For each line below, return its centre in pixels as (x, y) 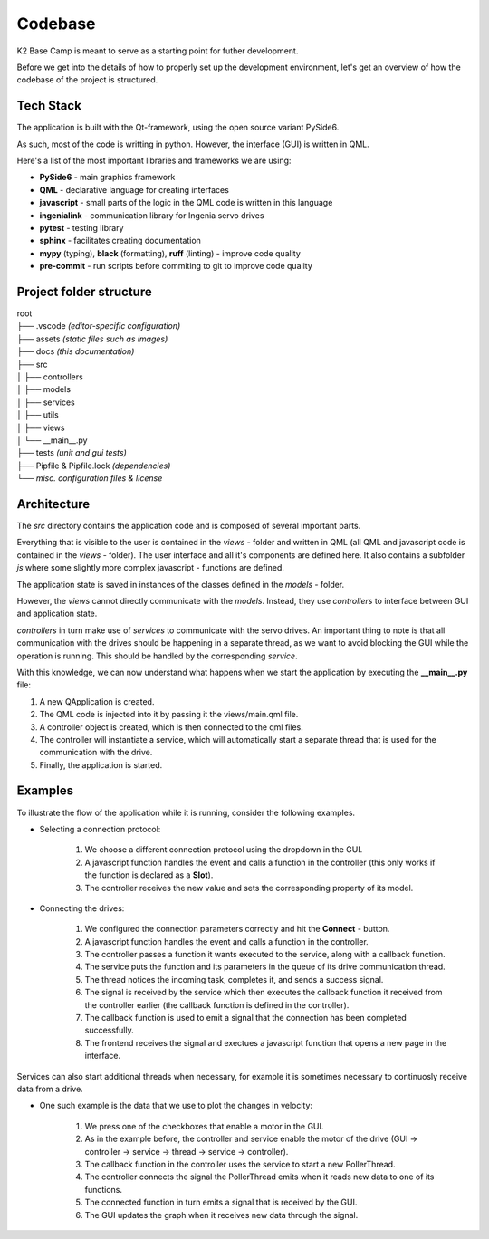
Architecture (53, 504)
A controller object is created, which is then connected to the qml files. (171, 727)
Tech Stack (49, 106)
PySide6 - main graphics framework (107, 178)
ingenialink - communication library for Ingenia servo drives (152, 215)
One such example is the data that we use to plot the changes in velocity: (176, 1106)
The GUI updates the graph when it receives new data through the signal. (221, 1215)
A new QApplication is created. (97, 701)
